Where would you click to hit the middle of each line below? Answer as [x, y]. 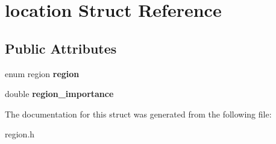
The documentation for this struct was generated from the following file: [138, 114]
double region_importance [59, 94]
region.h [20, 134]
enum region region [42, 73]
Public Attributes [61, 48]
